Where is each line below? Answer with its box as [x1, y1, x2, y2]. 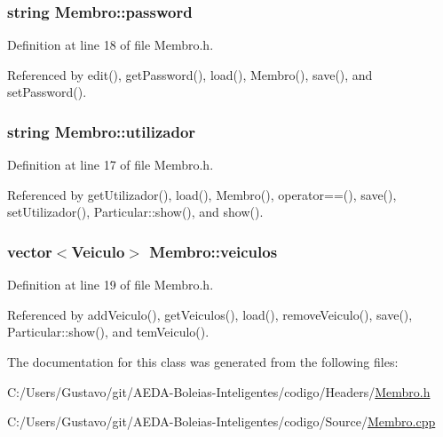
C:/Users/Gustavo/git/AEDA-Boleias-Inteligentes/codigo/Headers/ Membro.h [7, 382, 431, 401]
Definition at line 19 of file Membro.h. [7, 275, 214, 294]
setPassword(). [7, 83, 87, 101]
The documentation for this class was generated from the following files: [7, 353, 399, 370]
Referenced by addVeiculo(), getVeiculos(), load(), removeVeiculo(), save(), [7, 305, 413, 323]
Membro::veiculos [149, 240, 278, 262]
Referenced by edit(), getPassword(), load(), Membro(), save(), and [7, 65, 373, 83]
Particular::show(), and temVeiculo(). [7, 322, 210, 341]
